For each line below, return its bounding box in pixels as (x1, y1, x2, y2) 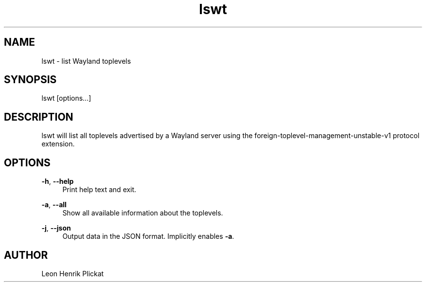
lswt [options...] (41, 94, 91, 103)
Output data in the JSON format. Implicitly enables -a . (62, 232, 234, 241)
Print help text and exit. (62, 185, 137, 194)
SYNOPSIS (4, 73, 57, 86)
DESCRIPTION (4, 110, 73, 123)
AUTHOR (4, 249, 48, 261)
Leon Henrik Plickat (41, 269, 104, 278)
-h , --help (41, 177, 74, 186)
